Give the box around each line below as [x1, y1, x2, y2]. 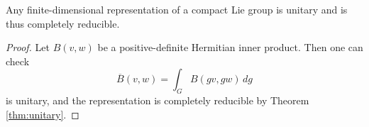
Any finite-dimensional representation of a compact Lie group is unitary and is [6, 2, 348, 16]
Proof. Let [6, 40, 50, 55]
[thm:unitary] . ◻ [6, 106, 79, 121]
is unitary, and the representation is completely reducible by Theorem [6, 93, 309, 108]
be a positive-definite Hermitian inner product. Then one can [97, 40, 363, 55]
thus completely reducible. [6, 16, 120, 31]
